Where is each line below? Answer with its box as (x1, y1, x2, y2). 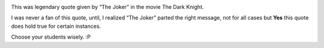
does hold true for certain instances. (11, 23, 101, 30)
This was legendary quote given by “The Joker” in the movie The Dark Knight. (11, 4, 204, 10)
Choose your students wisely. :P (11, 33, 91, 41)
